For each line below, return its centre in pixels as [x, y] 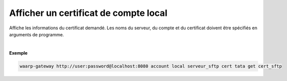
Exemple [18, 53]
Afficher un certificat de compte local [88, 13]
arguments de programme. [37, 34]
